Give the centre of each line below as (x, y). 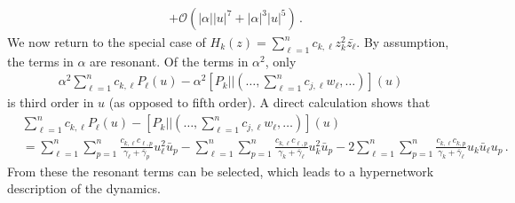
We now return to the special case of (107, 42)
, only (281, 61)
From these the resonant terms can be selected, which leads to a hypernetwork (221, 171)
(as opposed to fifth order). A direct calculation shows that (269, 102)
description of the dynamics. (84, 188)
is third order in (51, 102)
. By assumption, (403, 42)
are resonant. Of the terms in (169, 61)
